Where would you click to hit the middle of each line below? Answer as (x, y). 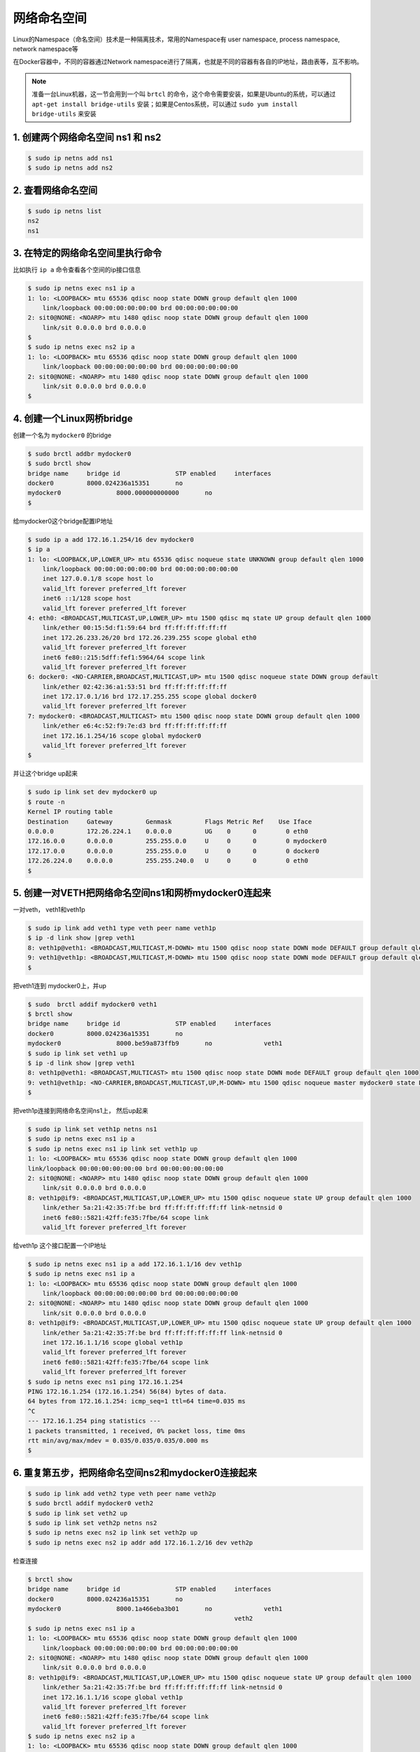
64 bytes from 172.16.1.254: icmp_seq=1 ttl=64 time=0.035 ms (136, 1401)
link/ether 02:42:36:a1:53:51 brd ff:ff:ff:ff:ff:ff (135, 686)
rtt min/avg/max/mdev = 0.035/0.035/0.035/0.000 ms (118, 1440)
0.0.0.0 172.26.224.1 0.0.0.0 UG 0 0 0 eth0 (168, 831)
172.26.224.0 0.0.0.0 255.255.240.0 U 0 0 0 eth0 (168, 861)
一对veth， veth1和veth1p (49, 910)
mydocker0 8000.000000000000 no (120, 493)
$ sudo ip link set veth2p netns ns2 (92, 1523)
